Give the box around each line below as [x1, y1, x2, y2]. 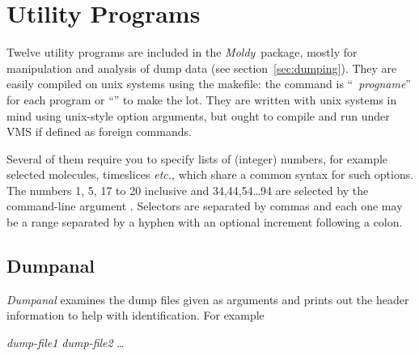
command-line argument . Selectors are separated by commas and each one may [6, 197, 403, 214]
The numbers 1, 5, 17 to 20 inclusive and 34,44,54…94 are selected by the [6, 181, 369, 198]
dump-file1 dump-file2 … [6, 334, 125, 351]
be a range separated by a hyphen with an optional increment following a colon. [6, 214, 403, 231]
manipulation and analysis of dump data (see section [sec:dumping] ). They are [6, 59, 397, 76]
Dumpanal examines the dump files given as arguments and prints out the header [6, 290, 409, 307]
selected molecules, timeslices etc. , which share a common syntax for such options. [6, 166, 414, 183]
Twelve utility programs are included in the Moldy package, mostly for [6, 44, 358, 61]
